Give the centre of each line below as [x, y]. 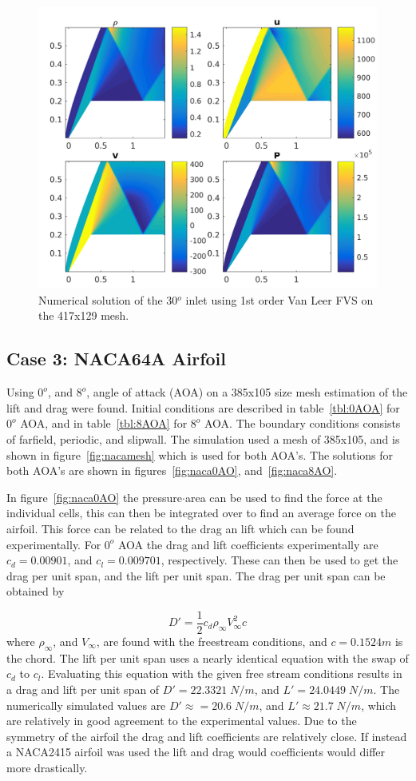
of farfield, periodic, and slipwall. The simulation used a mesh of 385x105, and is [203, 438]
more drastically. [47, 767]
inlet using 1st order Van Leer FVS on [279, 299]
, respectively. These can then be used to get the [279, 560]
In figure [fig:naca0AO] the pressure [95, 497]
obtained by [36, 591]
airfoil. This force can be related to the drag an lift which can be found [180, 528]
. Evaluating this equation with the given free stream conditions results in [222, 673]
